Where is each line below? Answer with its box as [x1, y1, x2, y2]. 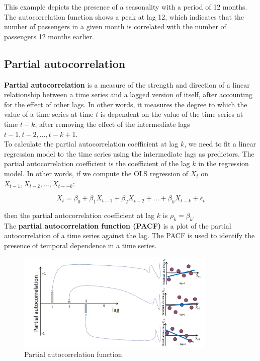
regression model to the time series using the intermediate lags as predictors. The [4, 148, 254, 159]
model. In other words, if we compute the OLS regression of [4, 168, 189, 178]
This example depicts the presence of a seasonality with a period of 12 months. [4, 2, 247, 12]
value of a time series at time [4, 109, 94, 119]
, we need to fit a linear [184, 138, 256, 149]
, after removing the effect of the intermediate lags [35, 118, 190, 129]
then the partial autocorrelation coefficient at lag [4, 209, 155, 220]
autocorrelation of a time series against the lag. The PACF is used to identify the [4, 230, 255, 241]
